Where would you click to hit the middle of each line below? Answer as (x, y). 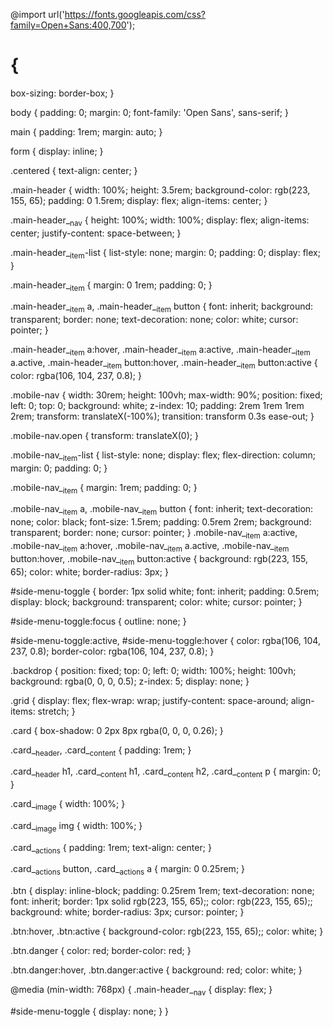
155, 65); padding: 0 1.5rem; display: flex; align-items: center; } (139, 200)
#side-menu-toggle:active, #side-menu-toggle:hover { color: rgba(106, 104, (165, 640)
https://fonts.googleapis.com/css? (135, 14)
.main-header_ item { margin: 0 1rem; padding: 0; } (111, 286)
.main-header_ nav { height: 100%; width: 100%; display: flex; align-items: (160, 221)
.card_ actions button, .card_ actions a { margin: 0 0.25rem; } (128, 870)
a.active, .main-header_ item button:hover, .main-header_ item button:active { (164, 363)
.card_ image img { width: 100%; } (76, 826)
